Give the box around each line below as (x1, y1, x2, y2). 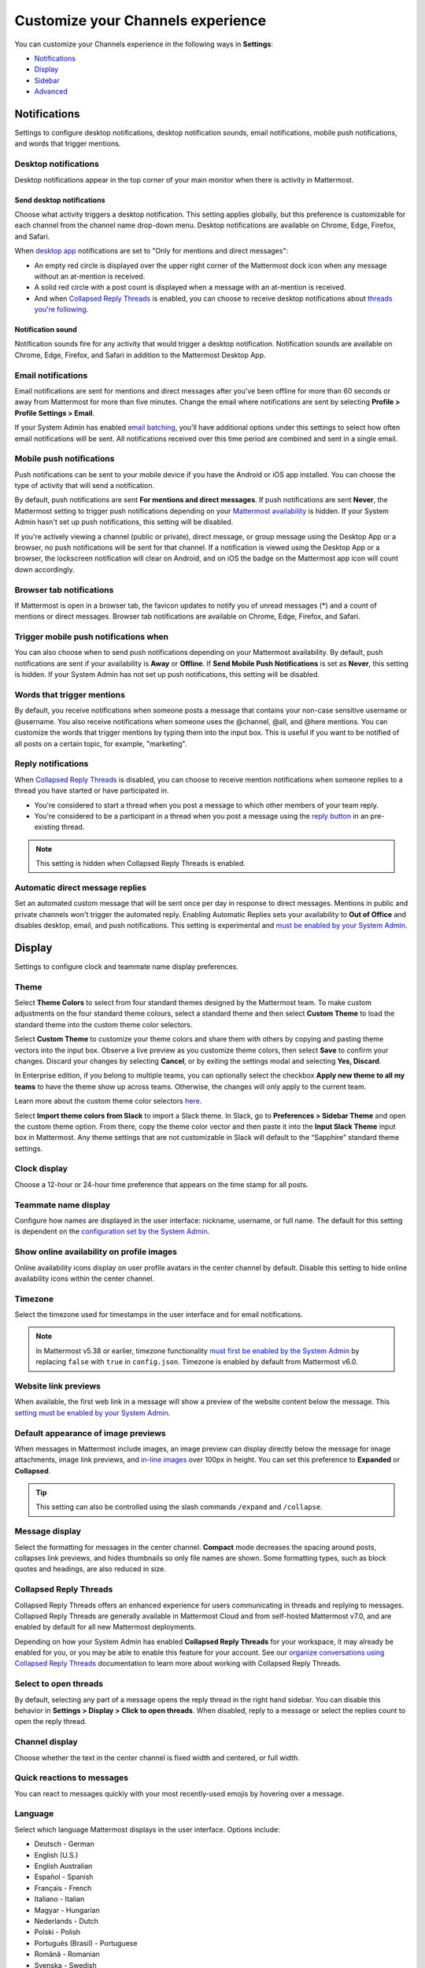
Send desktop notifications (14, 195, 105, 205)
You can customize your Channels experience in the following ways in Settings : (14, 39, 273, 49)
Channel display (14, 1737, 78, 1748)
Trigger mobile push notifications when (14, 631, 169, 642)
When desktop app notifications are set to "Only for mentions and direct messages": (14, 246, 289, 256)
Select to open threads (14, 1678, 104, 1689)
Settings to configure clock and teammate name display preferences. (14, 961, 239, 971)
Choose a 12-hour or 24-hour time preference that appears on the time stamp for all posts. (14, 1179, 309, 1189)
